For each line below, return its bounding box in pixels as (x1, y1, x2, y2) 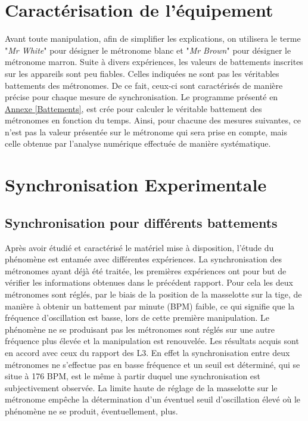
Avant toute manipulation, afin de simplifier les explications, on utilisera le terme (5, 32, 301, 45)
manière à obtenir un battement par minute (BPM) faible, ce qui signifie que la (5, 299, 295, 312)
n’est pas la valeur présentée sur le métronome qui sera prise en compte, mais (5, 125, 287, 138)
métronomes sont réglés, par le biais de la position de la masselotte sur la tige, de (5, 288, 302, 301)
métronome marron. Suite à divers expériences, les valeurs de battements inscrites (5, 55, 303, 68)
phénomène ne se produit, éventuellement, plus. (5, 404, 178, 417)
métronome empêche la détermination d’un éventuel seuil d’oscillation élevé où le (5, 393, 301, 405)
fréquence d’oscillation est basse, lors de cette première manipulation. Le (5, 311, 270, 324)
